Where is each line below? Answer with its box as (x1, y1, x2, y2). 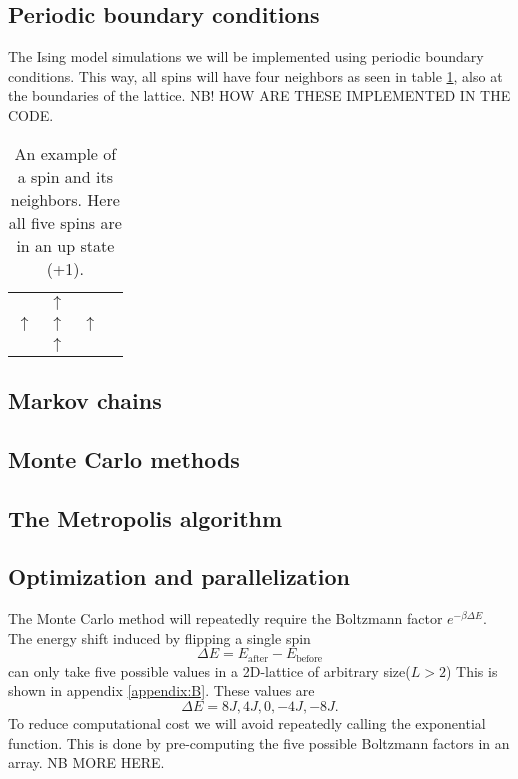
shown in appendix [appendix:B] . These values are (8, 680, 315, 701)
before (296, 653, 323, 664)
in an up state (16, 233, 115, 257)
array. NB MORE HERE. (8, 752, 165, 773)
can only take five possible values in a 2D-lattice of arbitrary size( (8, 660, 411, 681)
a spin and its (17, 164, 113, 188)
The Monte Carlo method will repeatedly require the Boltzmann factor (8, 608, 443, 629)
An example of (14, 141, 117, 165)
